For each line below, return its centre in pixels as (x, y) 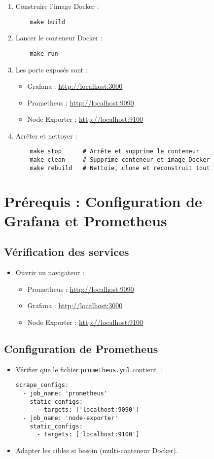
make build (48, 22)
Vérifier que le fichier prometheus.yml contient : (89, 369)
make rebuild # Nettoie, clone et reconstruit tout (120, 168)
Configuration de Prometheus (81, 348)
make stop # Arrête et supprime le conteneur (115, 152)
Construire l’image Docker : (57, 6)
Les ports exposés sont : (52, 69)
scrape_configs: (42, 385)
